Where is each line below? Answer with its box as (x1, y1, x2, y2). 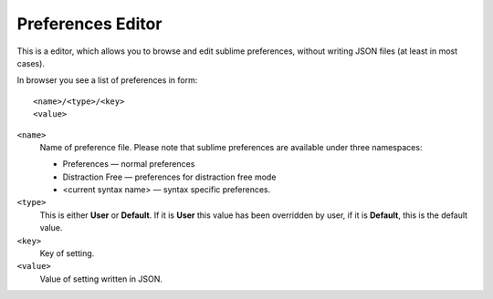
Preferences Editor (16, 14, 163, 34)
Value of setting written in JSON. (39, 273, 163, 284)
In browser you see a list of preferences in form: (16, 75, 198, 86)
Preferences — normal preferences (62, 159, 195, 170)
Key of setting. (39, 248, 95, 259)
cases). (16, 57, 46, 68)
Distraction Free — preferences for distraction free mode (62, 171, 277, 182)
